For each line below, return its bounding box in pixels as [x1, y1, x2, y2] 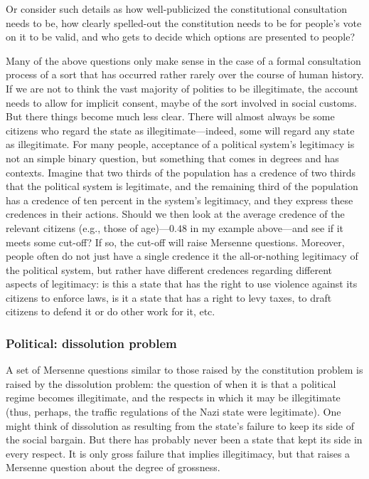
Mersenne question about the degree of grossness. [6, 460, 220, 475]
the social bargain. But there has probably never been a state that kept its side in [6, 432, 363, 447]
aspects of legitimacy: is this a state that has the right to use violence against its [6, 276, 358, 291]
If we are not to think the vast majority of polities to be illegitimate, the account [6, 80, 359, 95]
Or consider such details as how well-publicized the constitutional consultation [6, 1, 348, 16]
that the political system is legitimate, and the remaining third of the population [6, 179, 358, 194]
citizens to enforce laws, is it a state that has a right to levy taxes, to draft [6, 290, 332, 305]
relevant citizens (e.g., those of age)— [6, 220, 169, 235]
